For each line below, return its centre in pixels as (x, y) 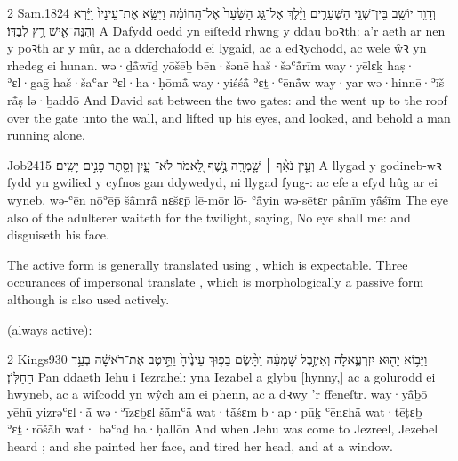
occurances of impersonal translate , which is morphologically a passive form (216, 282)
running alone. (46, 135)
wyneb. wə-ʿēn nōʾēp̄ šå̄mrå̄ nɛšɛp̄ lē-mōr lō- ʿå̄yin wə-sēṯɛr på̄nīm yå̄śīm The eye (228, 199)
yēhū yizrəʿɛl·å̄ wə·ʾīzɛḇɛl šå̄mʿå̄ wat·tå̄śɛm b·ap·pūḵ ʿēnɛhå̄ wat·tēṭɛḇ (215, 411)
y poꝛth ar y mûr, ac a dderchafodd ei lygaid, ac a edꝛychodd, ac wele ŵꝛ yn (217, 48)
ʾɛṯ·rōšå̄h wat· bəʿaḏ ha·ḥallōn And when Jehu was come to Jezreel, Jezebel (223, 429)
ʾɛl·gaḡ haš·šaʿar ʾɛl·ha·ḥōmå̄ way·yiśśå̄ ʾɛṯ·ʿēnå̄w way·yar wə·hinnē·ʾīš (226, 82)
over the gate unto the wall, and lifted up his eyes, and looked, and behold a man (229, 117)
